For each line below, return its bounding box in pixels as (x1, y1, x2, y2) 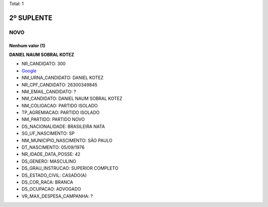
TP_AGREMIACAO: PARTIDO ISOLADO (21, 109, 100, 115)
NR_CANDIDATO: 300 (21, 61, 66, 67)
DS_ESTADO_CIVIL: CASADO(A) (21, 172, 87, 178)
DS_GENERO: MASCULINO (21, 158, 76, 164)
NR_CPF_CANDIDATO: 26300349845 (21, 82, 98, 88)
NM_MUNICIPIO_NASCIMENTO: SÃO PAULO (21, 137, 113, 143)
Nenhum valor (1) (9, 42, 46, 48)
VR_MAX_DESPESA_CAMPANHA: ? (21, 193, 93, 199)
